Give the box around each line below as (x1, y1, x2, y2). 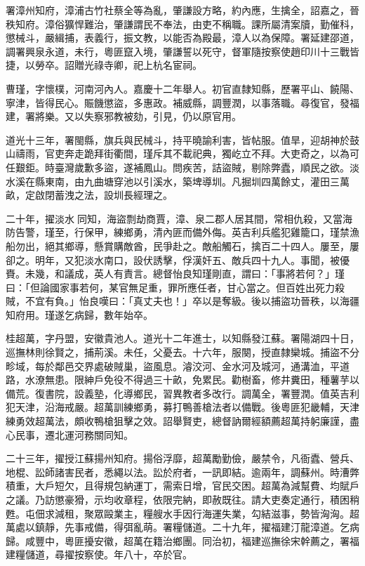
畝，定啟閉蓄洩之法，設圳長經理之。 (6, 187, 173, 202)
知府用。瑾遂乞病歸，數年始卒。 (6, 307, 153, 322)
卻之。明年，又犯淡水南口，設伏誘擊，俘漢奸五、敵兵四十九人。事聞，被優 (6, 252, 350, 267)
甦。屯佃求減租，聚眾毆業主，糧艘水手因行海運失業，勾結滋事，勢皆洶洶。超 (6, 506, 359, 520)
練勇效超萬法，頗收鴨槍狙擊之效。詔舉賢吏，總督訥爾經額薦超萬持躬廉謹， (6, 414, 350, 428)
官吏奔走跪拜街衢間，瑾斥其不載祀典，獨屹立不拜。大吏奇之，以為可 (44, 146, 359, 161)
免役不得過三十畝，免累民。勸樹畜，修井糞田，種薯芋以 (103, 372, 359, 387)
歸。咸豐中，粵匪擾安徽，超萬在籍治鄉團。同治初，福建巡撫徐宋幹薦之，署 (6, 533, 350, 548)
